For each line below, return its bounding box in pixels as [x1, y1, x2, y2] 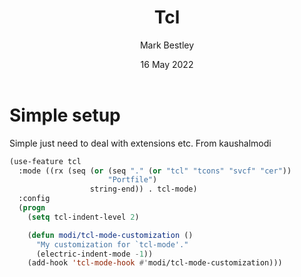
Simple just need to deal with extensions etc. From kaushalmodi [9, 137, 272, 149]
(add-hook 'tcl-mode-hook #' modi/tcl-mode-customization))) [27, 258, 283, 268]
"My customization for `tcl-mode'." [35, 239, 189, 250]
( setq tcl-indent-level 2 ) [27, 212, 140, 222]
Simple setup [9, 104, 121, 126]
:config [18, 194, 51, 204]
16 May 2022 [140, 58, 194, 70]
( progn [18, 203, 46, 213]
